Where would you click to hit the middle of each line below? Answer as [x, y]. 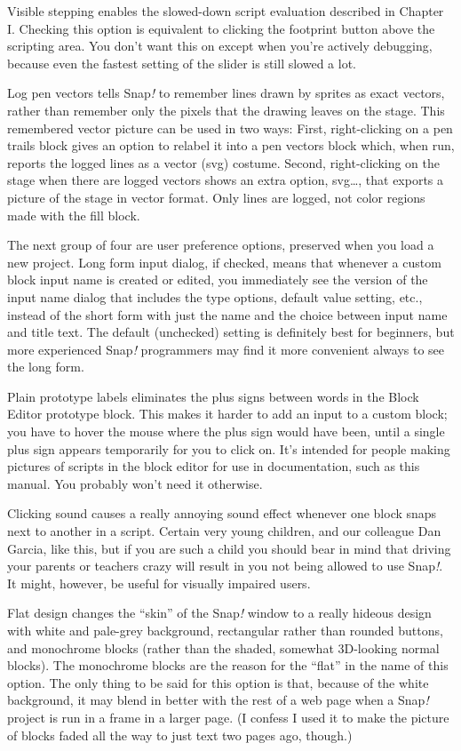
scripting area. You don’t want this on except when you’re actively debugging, [220, 46]
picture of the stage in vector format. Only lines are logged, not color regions [216, 197]
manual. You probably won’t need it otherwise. [135, 483]
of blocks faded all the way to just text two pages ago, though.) [180, 735]
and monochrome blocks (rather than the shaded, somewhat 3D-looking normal [223, 647]
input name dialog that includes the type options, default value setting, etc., [215, 296]
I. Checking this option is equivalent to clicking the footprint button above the [221, 28]
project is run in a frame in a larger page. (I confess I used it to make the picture [228, 717]
